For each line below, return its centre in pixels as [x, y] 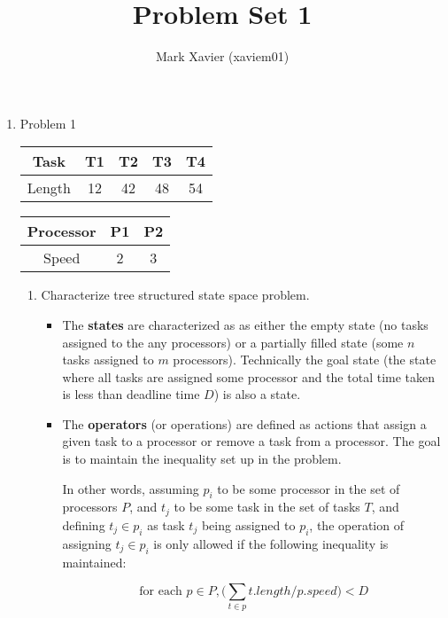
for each [161, 592]
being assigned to [248, 524]
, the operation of [356, 524]
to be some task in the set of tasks [267, 507]
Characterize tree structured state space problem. [175, 295]
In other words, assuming [131, 488]
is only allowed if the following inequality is [271, 543]
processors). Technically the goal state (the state [305, 360]
